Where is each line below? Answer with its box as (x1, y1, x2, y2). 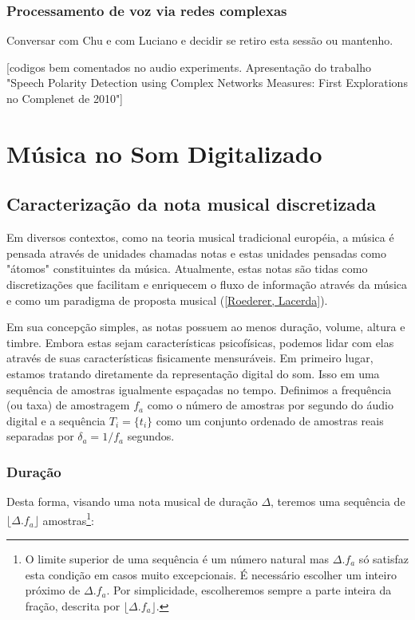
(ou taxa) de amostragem (6, 397, 130, 413)
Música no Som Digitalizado (6, 136, 322, 169)
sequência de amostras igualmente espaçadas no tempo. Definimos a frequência (6, 381, 392, 397)
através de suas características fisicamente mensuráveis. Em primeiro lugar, (6, 349, 373, 366)
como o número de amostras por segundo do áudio (147, 397, 393, 413)
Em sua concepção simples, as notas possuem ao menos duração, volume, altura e (6, 318, 405, 335)
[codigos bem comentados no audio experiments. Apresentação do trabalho (6, 58, 371, 75)
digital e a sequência (6, 412, 106, 428)
